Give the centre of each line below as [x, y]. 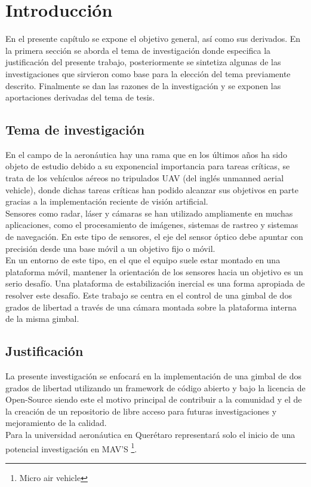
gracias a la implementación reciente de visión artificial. [107, 201]
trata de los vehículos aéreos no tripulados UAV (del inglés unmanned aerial [145, 178]
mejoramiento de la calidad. [56, 423]
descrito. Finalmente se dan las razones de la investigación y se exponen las [143, 85]
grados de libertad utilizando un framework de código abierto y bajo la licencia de [155, 387]
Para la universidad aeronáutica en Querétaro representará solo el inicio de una [150, 434]
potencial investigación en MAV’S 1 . [71, 448]
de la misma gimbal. [42, 319]
